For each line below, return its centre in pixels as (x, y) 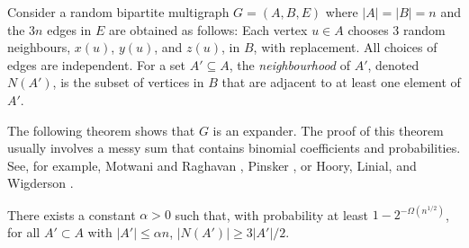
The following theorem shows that (101, 130)
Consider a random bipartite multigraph (118, 12)
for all (24, 232)
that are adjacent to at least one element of (341, 82)
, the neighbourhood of (289, 64)
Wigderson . (41, 183)
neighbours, (39, 47)
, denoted (393, 64)
